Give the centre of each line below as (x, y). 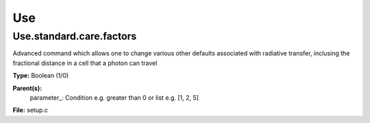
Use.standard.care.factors (75, 36)
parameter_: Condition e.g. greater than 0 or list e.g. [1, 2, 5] (114, 97)
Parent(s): (27, 88)
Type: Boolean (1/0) (41, 76)
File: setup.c (30, 110)
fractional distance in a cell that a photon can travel (85, 63)
